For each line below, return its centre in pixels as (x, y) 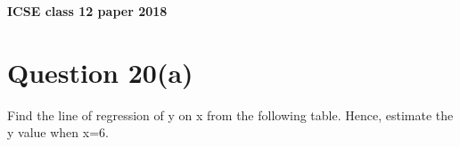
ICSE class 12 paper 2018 (87, 11)
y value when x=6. (58, 132)
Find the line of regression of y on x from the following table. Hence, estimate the (230, 114)
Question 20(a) (100, 72)
